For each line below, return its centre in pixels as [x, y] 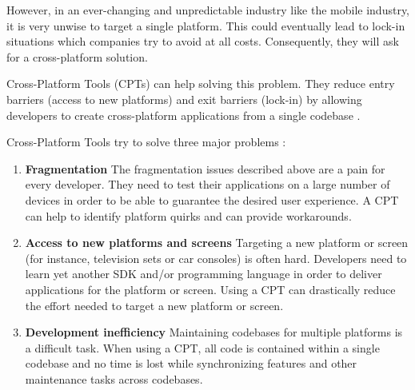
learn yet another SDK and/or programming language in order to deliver [204, 274]
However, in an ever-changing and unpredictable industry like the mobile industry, [208, 10]
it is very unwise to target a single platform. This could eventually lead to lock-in [206, 25]
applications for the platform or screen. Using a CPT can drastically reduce [210, 289]
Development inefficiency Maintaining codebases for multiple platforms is [214, 332]
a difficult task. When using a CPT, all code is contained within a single [202, 347]
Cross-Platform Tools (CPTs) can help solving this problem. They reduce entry [201, 84]
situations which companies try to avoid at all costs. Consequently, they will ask [203, 41]
